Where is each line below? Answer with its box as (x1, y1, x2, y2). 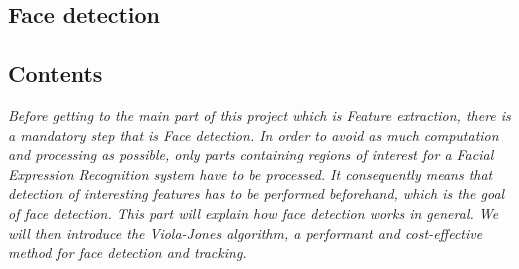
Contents (8, 58, 103, 89)
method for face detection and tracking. (8, 242, 247, 263)
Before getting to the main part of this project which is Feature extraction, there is (8, 104, 511, 125)
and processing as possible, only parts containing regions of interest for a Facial (8, 144, 494, 165)
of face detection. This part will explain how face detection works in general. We (8, 202, 499, 223)
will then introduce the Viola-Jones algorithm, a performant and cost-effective (8, 222, 483, 243)
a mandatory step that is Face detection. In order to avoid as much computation (8, 124, 499, 145)
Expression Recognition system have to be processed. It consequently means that (8, 163, 493, 184)
